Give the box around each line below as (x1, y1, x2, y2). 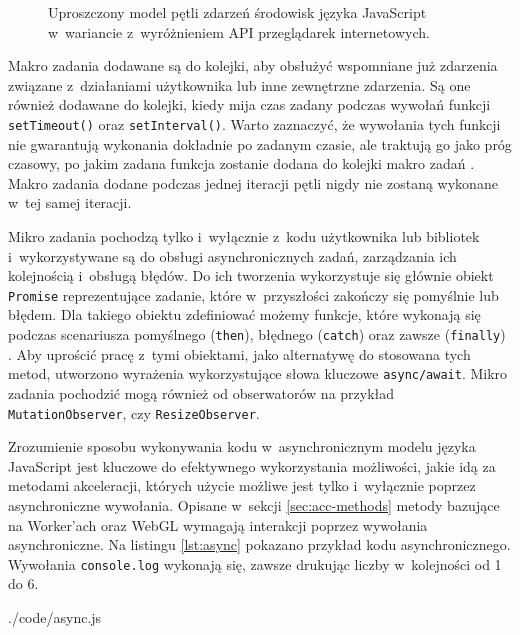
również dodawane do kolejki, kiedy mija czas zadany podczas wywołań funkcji (8, 94, 491, 115)
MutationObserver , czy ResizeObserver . (8, 402, 260, 423)
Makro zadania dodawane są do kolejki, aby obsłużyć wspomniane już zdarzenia (8, 55, 498, 76)
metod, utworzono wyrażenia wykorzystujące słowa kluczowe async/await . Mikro (8, 363, 508, 384)
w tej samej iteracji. (8, 192, 132, 213)
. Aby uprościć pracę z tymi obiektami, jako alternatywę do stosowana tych (8, 343, 471, 364)
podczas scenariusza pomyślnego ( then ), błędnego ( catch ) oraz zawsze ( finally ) (8, 324, 506, 345)
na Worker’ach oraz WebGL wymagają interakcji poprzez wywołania (8, 514, 428, 535)
